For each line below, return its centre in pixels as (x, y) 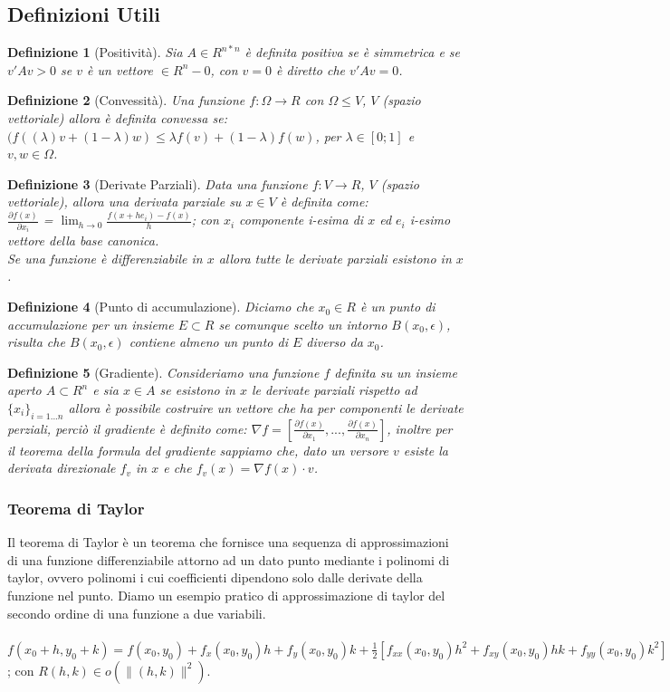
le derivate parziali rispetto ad (334, 390)
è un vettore (120, 69)
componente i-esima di (301, 220)
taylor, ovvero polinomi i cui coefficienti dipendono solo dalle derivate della (215, 577)
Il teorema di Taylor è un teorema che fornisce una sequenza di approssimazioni (228, 542)
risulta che (36, 342)
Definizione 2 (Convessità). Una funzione (126, 100)
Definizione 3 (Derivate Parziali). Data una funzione (158, 183)
